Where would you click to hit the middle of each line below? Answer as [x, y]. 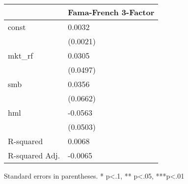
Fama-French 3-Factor [111, 12]
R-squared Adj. [34, 155]
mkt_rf [21, 55]
